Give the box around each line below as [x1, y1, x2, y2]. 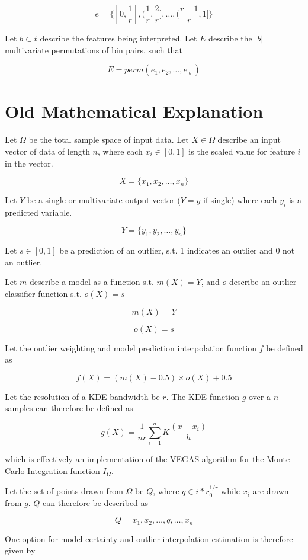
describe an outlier [229, 276, 297, 288]
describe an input [217, 133, 281, 146]
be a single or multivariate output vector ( [27, 194, 181, 206]
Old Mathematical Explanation [5, 99, 264, 123]
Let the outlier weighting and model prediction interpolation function [5, 341, 257, 354]
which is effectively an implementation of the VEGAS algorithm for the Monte [5, 453, 290, 465]
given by [5, 544, 36, 556]
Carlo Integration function [5, 464, 100, 476]
